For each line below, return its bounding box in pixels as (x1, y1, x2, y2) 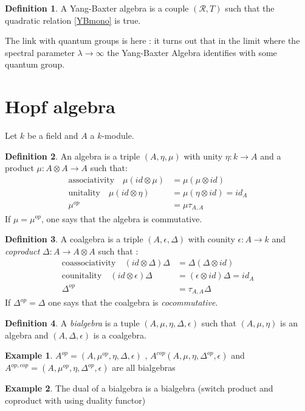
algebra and (5, 328, 49, 341)
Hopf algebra (5, 94, 116, 119)
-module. (101, 129, 134, 142)
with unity (183, 149, 223, 162)
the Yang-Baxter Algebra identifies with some (107, 46, 277, 58)
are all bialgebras (112, 361, 176, 374)
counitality (61, 272, 102, 281)
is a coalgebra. (93, 328, 146, 341)
